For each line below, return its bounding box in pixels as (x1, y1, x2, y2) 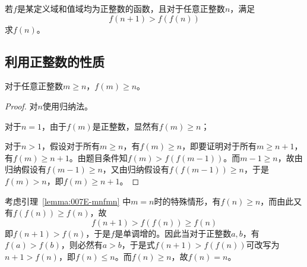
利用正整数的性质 (5, 52, 105, 70)
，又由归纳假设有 (102, 163, 169, 175)
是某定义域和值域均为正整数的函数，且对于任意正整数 (17, 2, 225, 14)
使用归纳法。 (42, 99, 93, 112)
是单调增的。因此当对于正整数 (115, 227, 232, 239)
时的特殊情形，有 (154, 194, 221, 207)
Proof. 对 (5, 99, 38, 112)
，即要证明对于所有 (182, 140, 257, 152)
